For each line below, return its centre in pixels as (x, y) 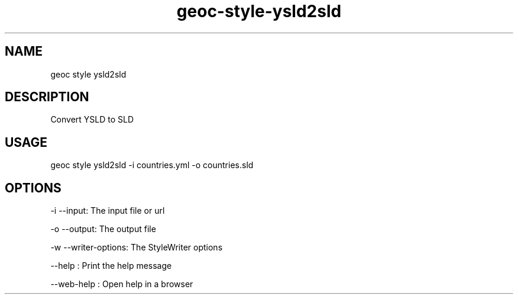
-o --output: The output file (103, 229)
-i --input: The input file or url (108, 211)
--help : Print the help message (111, 266)
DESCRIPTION (47, 97)
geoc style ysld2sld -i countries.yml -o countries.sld (152, 165)
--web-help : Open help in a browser (122, 284)
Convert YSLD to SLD (92, 120)
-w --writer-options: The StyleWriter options (137, 247)
